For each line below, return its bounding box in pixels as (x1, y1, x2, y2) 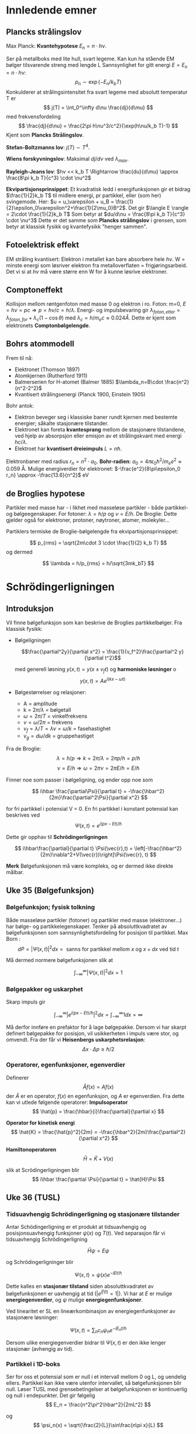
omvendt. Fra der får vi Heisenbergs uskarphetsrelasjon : (6, 1036, 145, 1044)
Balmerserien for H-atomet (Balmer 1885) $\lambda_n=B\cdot (14, 378, 164, 385)
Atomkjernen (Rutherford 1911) (14, 372, 88, 379)
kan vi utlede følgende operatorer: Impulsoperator (6, 1099, 128, 1106)
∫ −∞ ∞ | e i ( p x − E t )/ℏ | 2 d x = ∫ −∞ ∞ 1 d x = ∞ (53, 1010, 143, 1020)
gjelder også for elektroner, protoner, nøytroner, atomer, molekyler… (6, 516, 170, 524)
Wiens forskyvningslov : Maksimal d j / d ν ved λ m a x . (6, 155, 129, 164)
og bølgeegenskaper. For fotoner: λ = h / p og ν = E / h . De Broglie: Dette (6, 511, 177, 518)
